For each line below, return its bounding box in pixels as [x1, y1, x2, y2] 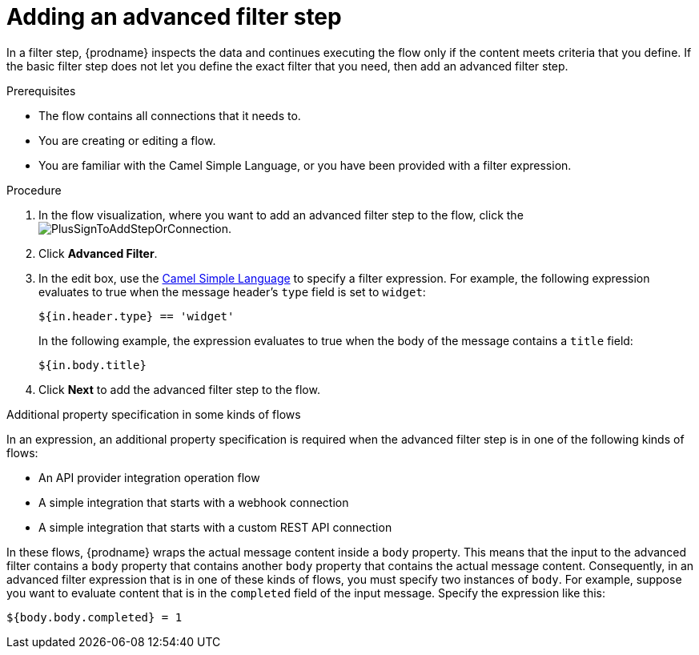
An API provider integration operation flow [38, 470, 260, 484]
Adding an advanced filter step [6, 3, 342, 30]
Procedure [6, 183, 62, 197]
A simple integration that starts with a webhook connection [38, 495, 349, 509]
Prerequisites [6, 83, 76, 98]
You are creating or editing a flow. [38, 133, 216, 147]
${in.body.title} [38, 358, 147, 372]
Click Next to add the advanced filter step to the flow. [38, 382, 320, 396]
